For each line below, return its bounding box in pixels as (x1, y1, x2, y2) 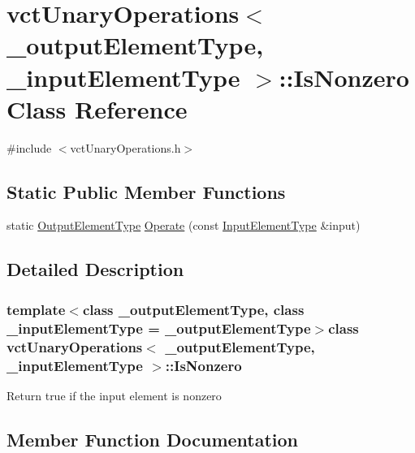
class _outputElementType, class (82, 299, 305, 319)
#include (6, 139, 52, 156)
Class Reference (6, 92, 188, 125)
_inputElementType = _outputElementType (6, 317, 311, 338)
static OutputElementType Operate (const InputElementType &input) (6, 217, 361, 234)
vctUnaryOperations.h (70, 139, 181, 156)
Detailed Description (6, 257, 184, 282)
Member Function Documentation (6, 426, 299, 451)
